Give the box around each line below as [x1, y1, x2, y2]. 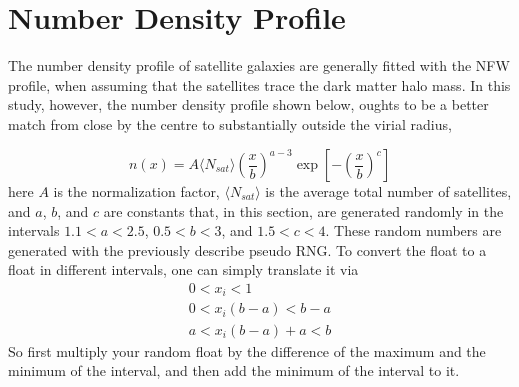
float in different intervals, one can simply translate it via [8, 259, 359, 280]
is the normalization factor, [53, 181, 220, 201]
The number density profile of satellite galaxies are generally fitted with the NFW [8, 55, 510, 76]
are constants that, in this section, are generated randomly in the [103, 200, 504, 221]
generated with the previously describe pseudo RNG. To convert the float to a [8, 239, 487, 260]
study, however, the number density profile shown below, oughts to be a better [8, 94, 489, 115]
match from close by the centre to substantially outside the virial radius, [8, 113, 452, 134]
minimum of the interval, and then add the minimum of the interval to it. [8, 360, 460, 381]
